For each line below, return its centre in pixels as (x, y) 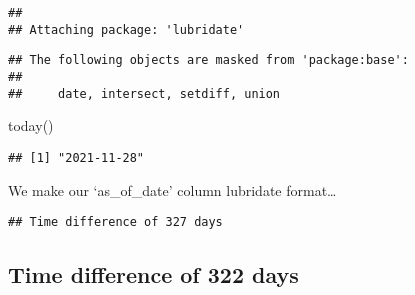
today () (31, 125)
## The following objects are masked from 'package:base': (208, 60)
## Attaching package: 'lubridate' (126, 29)
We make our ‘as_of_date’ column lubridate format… (172, 189)
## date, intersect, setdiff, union (144, 93)
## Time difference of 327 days (115, 222)
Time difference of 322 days (153, 274)
